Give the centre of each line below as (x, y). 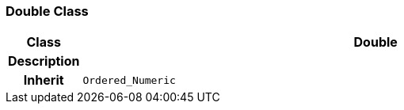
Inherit (44, 80)
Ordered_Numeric (129, 80)
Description (44, 61)
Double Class (47, 11)
